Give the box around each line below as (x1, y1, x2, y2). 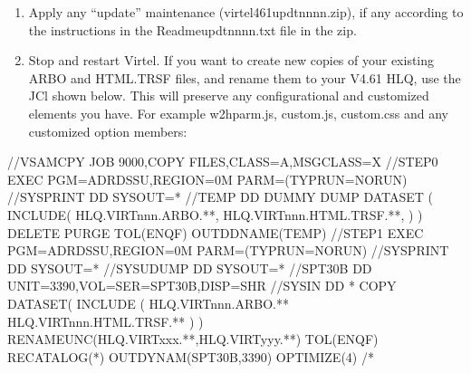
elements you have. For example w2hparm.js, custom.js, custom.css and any (28, 103, 448, 122)
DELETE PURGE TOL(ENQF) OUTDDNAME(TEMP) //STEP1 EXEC (7, 223, 424, 242)
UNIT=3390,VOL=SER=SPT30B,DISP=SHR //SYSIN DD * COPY (7, 276, 397, 295)
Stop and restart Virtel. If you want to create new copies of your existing (28, 51, 435, 70)
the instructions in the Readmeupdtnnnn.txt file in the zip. (28, 20, 357, 39)
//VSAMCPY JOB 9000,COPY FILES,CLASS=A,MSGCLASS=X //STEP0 (7, 152, 438, 171)
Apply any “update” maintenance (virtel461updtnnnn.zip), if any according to (28, 3, 464, 21)
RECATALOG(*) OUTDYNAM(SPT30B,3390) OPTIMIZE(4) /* (7, 347, 374, 366)
